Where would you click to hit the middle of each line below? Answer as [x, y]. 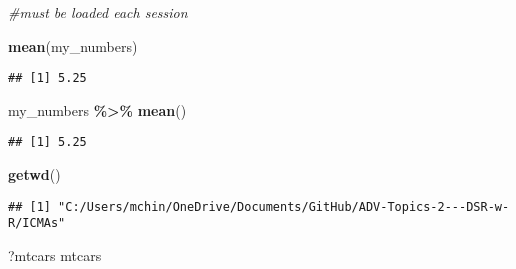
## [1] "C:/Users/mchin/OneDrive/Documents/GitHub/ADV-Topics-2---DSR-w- [259, 206]
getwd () [34, 174]
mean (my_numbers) [73, 45]
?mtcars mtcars [55, 255]
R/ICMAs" [37, 223]
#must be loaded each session [98, 12]
